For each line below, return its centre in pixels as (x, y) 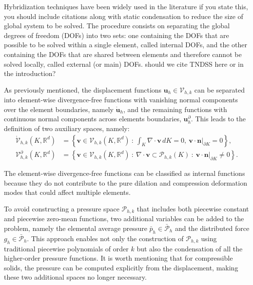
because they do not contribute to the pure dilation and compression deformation (126, 182)
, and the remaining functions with (175, 109)
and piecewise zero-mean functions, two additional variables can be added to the (124, 218)
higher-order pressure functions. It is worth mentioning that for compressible (118, 258)
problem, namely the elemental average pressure (76, 228)
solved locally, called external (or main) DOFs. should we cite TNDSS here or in (124, 64)
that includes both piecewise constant (193, 208)
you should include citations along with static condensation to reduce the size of (124, 16)
